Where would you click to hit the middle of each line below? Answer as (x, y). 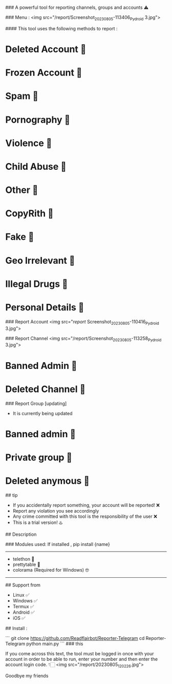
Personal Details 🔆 (45, 308)
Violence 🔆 (29, 143)
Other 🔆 (22, 190)
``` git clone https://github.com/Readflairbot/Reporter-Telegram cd (75, 638)
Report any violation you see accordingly (56, 511)
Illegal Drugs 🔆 (37, 284)
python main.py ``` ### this (55, 643)
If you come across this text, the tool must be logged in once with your (80, 653)
